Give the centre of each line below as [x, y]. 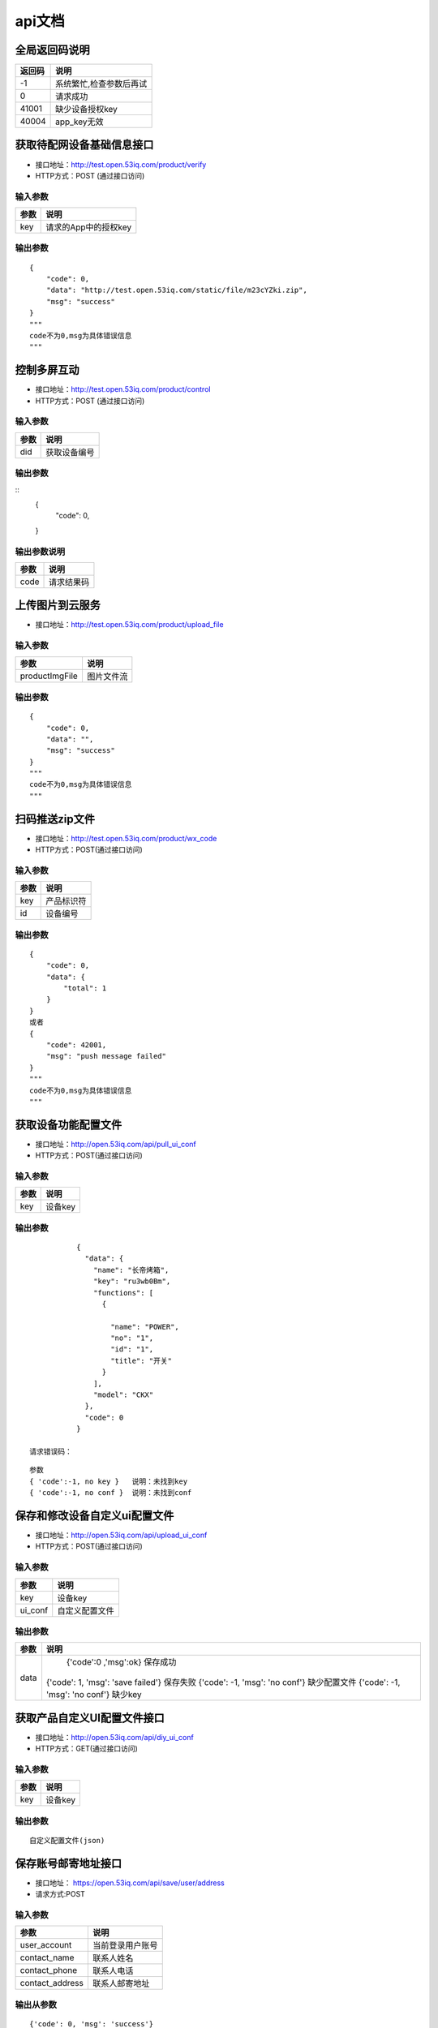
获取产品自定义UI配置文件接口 [90, 1718]
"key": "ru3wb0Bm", [132, 1281]
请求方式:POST [60, 1894]
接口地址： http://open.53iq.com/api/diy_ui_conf [114, 1737]
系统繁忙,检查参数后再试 [101, 84]
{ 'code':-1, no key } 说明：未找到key [109, 1481]
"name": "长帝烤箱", [131, 1270]
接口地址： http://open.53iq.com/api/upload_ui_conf [121, 1535]
